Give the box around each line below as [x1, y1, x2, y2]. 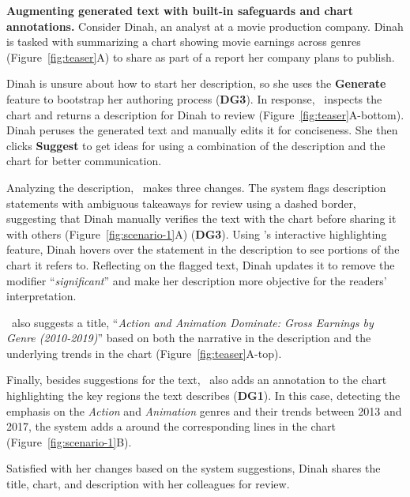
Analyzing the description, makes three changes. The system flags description [6, 179, 386, 195]
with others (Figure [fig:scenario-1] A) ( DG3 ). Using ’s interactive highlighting [6, 225, 387, 242]
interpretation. [6, 288, 77, 304]
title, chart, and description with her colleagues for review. [6, 476, 290, 492]
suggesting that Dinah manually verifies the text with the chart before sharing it [6, 210, 397, 227]
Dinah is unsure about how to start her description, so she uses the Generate [6, 75, 386, 92]
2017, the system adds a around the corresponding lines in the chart [6, 418, 337, 435]
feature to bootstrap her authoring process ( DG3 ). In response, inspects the [6, 90, 382, 107]
